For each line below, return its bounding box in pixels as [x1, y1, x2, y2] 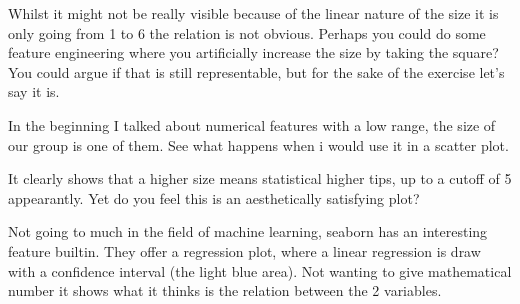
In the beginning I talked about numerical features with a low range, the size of [8, 114, 496, 135]
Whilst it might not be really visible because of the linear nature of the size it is [8, 3, 499, 23]
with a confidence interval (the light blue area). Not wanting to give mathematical [8, 260, 512, 281]
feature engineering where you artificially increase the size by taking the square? [8, 42, 499, 63]
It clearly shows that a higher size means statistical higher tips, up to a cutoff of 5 [8, 168, 512, 189]
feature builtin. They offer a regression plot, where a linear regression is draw [8, 240, 481, 261]
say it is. [8, 81, 60, 102]
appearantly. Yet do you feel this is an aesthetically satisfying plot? [8, 187, 420, 208]
